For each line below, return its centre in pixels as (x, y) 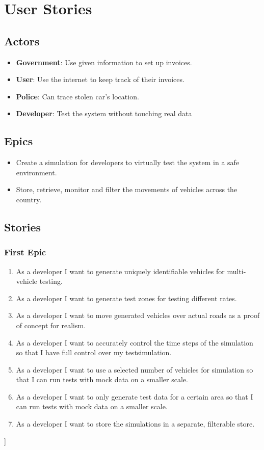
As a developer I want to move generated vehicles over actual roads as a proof (138, 315)
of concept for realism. (51, 325)
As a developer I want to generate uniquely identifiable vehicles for (120, 271)
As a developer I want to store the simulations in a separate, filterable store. (135, 424)
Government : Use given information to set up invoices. (104, 62)
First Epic (25, 252)
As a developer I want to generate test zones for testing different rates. (126, 298)
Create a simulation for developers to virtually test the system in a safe (128, 162)
